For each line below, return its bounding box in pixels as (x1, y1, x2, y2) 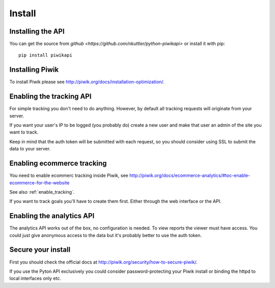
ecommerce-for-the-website (9, 179, 70, 186)
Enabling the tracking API (9, 92, 92, 101)
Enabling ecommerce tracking (9, 159, 107, 168)
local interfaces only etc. (9, 275, 61, 281)
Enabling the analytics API (9, 212, 95, 220)
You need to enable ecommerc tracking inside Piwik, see (9, 172, 128, 178)
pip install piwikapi (18, 53, 72, 58)
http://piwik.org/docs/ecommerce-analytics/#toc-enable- (129, 172, 251, 178)
